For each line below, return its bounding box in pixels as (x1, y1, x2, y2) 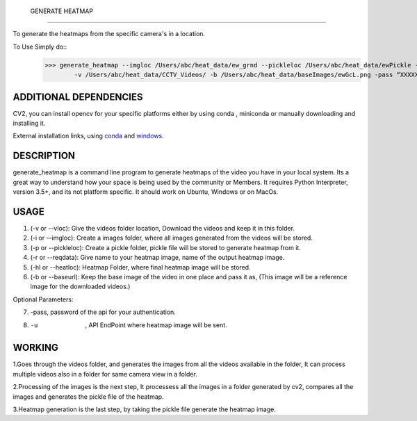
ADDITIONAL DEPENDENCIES (13, 91, 143, 103)
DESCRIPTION (13, 150, 76, 162)
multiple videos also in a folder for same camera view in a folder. (13, 370, 197, 378)
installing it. (13, 119, 46, 128)
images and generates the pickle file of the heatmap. (13, 393, 164, 401)
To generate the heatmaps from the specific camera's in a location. (13, 30, 205, 38)
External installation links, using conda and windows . (13, 132, 165, 140)
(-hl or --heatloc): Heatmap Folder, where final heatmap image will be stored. (30, 263, 251, 271)
